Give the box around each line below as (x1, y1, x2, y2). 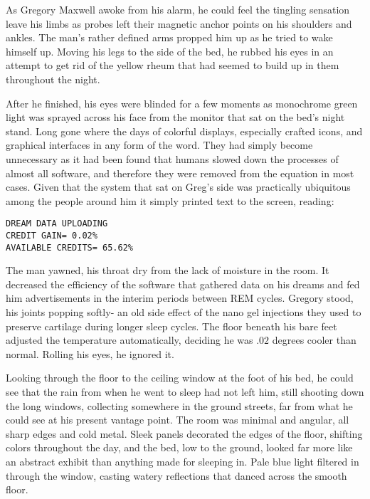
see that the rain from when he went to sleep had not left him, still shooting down (6, 384, 364, 399)
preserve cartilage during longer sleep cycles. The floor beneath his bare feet (6, 318, 337, 333)
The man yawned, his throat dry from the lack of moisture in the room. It (6, 263, 329, 278)
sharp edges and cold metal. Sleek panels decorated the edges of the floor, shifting (6, 426, 363, 441)
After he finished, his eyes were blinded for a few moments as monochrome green (6, 95, 358, 110)
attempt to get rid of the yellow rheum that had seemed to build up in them (6, 58, 339, 73)
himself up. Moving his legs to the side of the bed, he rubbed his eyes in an (6, 43, 334, 58)
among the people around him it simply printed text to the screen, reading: (6, 193, 334, 208)
